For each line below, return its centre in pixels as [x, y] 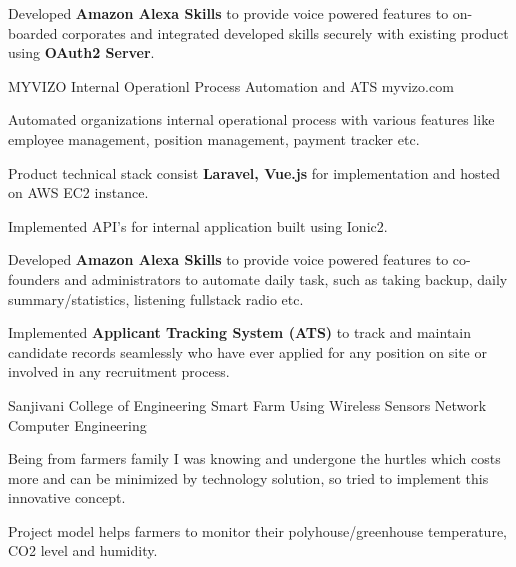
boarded [33, 32]
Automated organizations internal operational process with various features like [251, 119]
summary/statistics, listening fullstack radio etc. [156, 298]
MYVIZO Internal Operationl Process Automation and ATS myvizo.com [231, 85]
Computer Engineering [77, 424]
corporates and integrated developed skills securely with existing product [285, 32]
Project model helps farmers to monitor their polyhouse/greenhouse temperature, [257, 530]
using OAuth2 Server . [81, 52]
